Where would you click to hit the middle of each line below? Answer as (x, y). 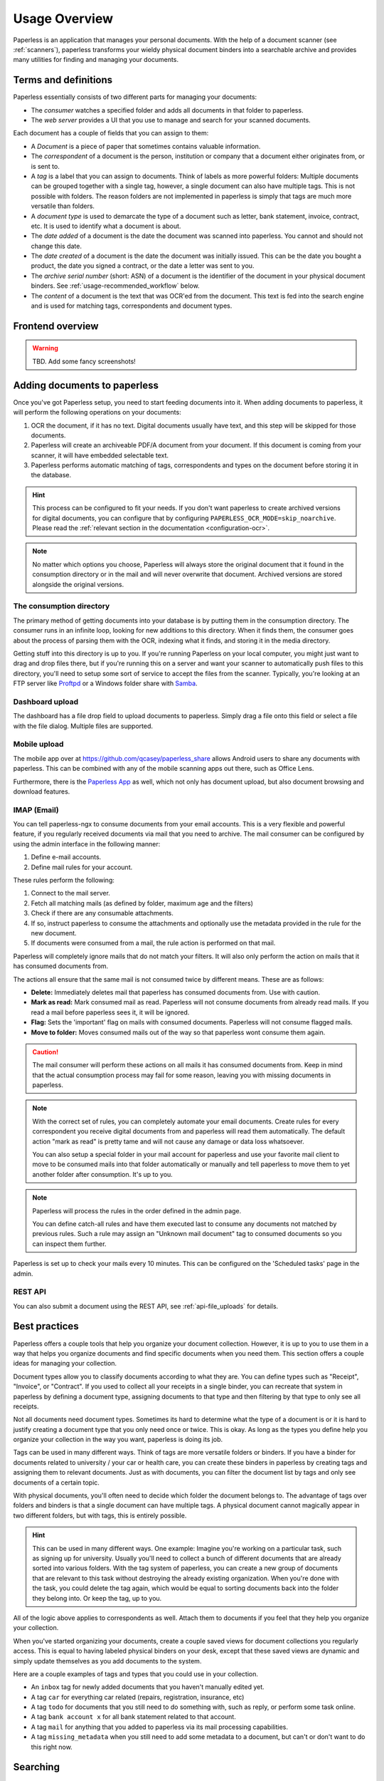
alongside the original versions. (78, 584)
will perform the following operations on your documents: (97, 412)
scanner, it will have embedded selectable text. (100, 455)
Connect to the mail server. (70, 893)
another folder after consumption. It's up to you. (103, 1174)
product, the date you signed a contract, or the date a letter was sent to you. (143, 266)
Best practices (46, 1326)
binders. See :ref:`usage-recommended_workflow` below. (115, 286)
